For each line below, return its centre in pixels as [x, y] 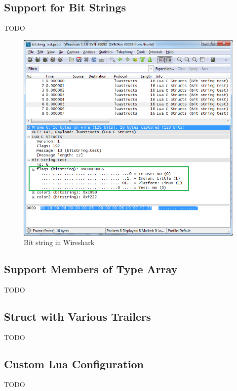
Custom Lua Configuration [74, 364]
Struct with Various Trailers [78, 316]
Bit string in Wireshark [59, 242]
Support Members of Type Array [91, 269]
